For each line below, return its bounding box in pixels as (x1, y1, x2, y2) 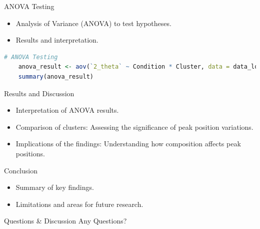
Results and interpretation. (15, 35, 98, 45)
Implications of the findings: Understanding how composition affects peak (15, 138, 241, 149)
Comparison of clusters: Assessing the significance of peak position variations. (15, 121, 253, 132)
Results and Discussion (4, 88, 74, 98)
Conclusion (4, 165, 37, 175)
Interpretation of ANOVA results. (15, 105, 119, 115)
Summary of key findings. (15, 182, 94, 192)
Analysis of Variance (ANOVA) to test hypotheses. (15, 18, 171, 28)
